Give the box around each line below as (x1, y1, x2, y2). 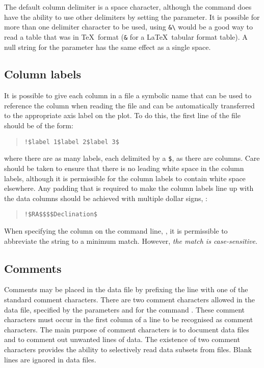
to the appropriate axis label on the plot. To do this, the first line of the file (4, 110, 241, 121)
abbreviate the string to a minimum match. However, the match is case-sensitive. (4, 235, 258, 246)
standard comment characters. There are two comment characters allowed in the (4, 294, 255, 304)
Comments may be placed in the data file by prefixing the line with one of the (4, 284, 248, 295)
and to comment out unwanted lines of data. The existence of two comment (4, 334, 240, 345)
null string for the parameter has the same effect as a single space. (4, 41, 211, 52)
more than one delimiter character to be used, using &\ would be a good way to (4, 21, 253, 32)
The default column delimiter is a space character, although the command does (4, 2, 252, 12)
